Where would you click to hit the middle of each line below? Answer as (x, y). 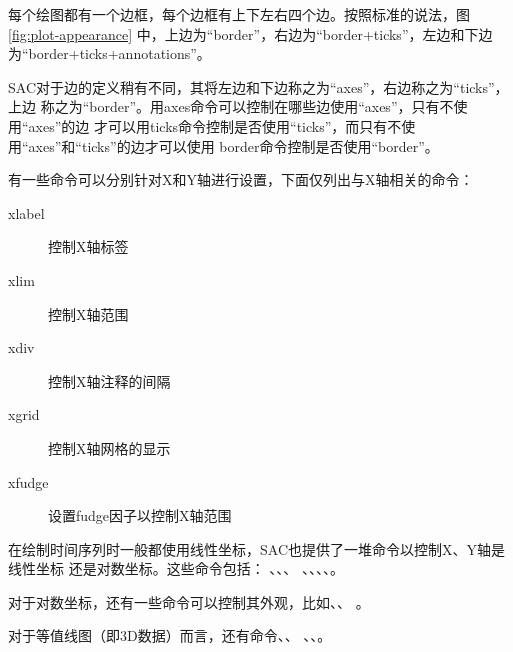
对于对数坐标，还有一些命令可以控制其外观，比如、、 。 (189, 601)
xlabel (26, 212)
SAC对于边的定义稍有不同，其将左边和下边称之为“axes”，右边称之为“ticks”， (258, 86)
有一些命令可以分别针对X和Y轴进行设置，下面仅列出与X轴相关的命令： (241, 179)
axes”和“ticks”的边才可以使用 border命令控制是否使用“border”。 (233, 145)
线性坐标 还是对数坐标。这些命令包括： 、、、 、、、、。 (176, 568)
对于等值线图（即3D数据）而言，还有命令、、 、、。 (170, 635)
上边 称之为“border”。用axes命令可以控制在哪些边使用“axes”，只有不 (231, 106)
